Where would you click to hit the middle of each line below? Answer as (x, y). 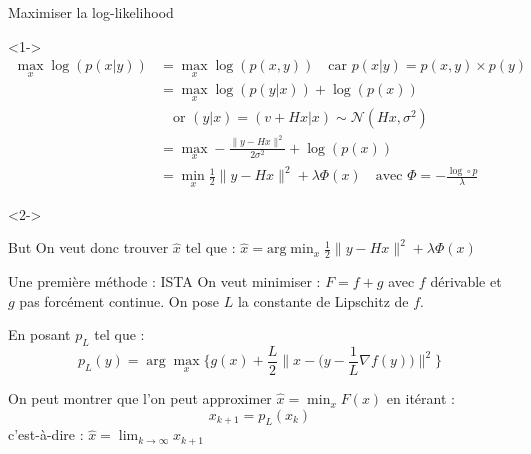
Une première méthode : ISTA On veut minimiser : (164, 281)
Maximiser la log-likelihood (91, 12)
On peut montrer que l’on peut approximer (140, 398)
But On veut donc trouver (88, 247)
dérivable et (466, 281)
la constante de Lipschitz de (323, 300)
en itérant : (420, 398)
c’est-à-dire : (46, 434)
